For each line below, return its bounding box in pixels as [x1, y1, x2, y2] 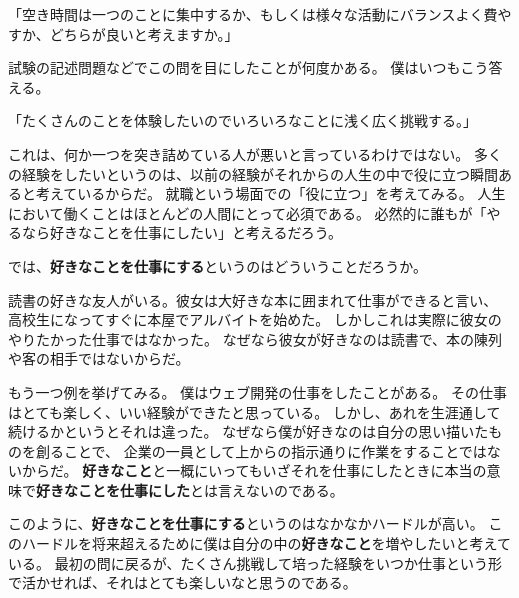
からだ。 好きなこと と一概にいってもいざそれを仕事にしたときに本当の [21, 460, 487, 481]
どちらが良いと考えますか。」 [49, 23, 239, 44]
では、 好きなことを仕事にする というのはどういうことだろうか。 [8, 255, 428, 276]
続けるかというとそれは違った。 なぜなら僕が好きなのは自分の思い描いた [8, 421, 489, 442]
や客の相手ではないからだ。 [8, 348, 190, 369]
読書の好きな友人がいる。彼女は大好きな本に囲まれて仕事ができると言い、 [8, 289, 498, 310]
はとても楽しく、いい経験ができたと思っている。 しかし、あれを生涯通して [8, 401, 501, 422]
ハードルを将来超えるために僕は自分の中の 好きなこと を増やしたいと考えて [21, 533, 511, 554]
